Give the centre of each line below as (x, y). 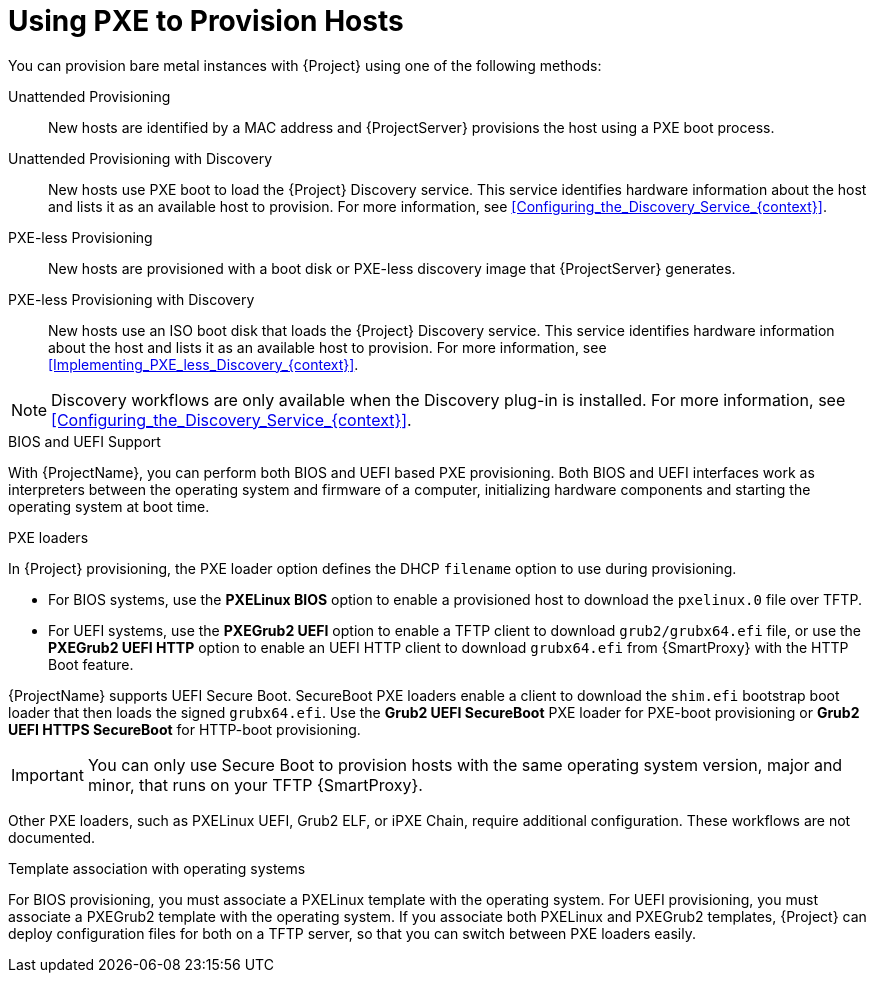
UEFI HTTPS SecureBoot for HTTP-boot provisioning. (184, 729)
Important (47, 774)
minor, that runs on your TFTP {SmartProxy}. (255, 784)
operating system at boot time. (109, 506)
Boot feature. (91, 664)
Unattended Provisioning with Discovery (140, 158)
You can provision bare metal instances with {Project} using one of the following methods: (305, 65)
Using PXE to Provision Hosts (206, 21)
